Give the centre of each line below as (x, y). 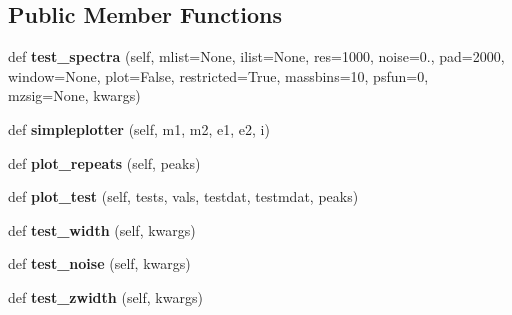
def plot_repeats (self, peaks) (104, 162)
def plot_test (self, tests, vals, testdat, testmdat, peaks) (183, 196)
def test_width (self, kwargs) (102, 229)
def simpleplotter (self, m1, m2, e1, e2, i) (139, 128)
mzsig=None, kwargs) (74, 95)
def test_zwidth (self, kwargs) (105, 296)
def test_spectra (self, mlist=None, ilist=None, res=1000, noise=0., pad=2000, (256, 56)
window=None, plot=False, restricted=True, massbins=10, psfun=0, (218, 75)
